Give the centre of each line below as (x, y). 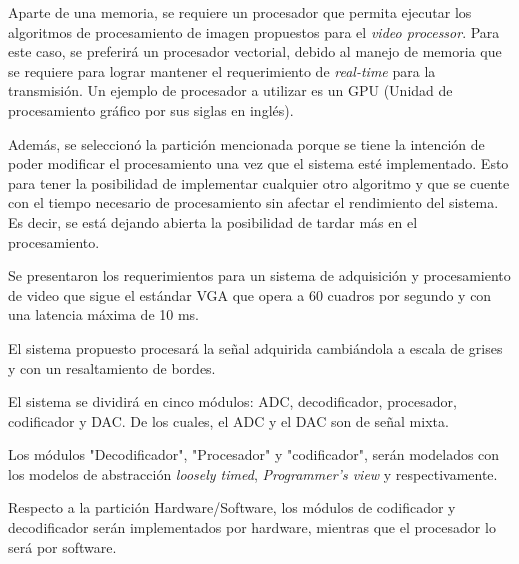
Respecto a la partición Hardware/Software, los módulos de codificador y (232, 507)
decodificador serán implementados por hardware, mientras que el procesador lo (252, 527)
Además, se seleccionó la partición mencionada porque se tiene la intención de (246, 143)
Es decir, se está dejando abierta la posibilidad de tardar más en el (213, 221)
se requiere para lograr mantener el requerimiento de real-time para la (222, 70)
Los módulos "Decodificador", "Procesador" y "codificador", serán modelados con (254, 454)
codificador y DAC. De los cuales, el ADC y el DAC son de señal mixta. (228, 420)
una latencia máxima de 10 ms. (104, 314)
